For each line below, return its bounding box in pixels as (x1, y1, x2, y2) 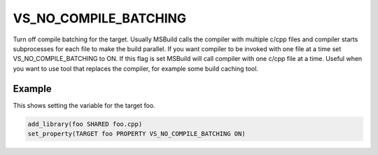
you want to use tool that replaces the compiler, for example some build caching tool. (13, 64, 259, 73)
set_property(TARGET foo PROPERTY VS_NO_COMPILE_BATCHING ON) (27, 130, 246, 137)
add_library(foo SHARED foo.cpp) (27, 120, 143, 128)
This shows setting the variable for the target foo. (13, 101, 155, 109)
